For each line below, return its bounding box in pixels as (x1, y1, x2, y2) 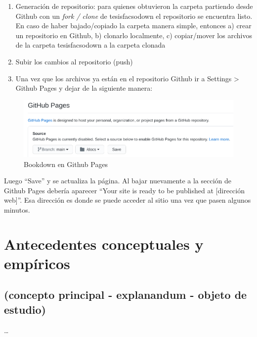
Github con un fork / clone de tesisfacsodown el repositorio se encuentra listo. (15, 10, 253, 21)
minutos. (4, 204, 30, 215)
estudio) (4, 301, 46, 317)
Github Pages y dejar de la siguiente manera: (15, 83, 153, 93)
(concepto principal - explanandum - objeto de (4, 287, 247, 302)
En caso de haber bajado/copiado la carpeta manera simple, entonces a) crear (15, 20, 252, 31)
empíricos (4, 253, 70, 273)
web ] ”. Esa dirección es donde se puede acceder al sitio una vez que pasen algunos (4, 195, 251, 205)
